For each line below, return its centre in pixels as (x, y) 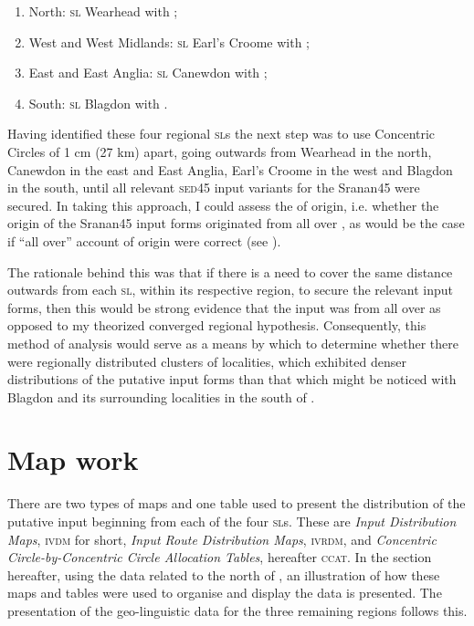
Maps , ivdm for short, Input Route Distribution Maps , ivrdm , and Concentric (222, 539)
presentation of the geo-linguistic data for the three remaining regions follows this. (237, 610)
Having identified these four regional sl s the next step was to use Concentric (221, 134)
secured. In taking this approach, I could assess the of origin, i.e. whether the (223, 205)
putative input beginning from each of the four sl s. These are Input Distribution (232, 521)
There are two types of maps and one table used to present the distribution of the (237, 503)
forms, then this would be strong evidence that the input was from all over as (224, 307)
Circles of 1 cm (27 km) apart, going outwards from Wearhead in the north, (220, 151)
